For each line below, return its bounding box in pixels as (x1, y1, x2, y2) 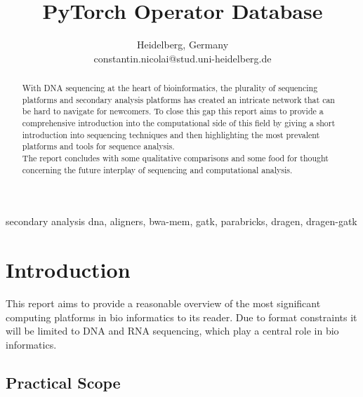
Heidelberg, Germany (136, 37, 229, 52)
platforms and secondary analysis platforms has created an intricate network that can (22, 93, 335, 105)
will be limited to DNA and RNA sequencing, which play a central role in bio (6, 323, 339, 338)
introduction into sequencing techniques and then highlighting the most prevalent (22, 128, 320, 140)
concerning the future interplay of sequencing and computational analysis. (22, 163, 293, 175)
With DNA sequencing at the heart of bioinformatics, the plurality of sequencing (22, 82, 318, 94)
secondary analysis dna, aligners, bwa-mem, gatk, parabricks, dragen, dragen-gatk (6, 214, 357, 229)
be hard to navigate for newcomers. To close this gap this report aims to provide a (22, 105, 324, 117)
